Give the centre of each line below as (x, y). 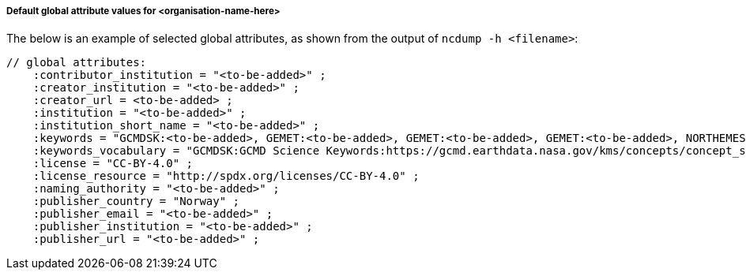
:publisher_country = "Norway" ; (136, 201)
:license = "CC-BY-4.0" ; (113, 164)
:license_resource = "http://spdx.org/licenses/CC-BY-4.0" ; (226, 176)
